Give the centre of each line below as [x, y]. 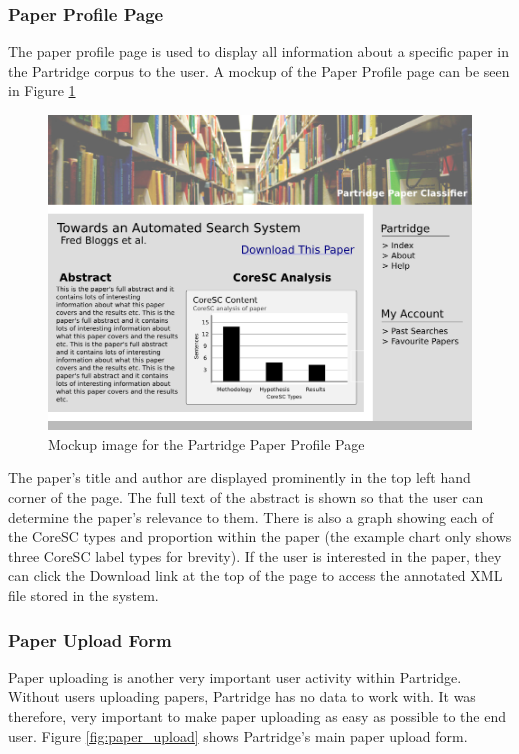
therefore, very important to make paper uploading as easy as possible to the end [257, 716]
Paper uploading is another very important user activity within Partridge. [235, 676]
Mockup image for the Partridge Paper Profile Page [206, 443]
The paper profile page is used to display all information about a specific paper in [259, 51]
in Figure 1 [42, 90]
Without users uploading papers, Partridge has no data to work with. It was [242, 696]
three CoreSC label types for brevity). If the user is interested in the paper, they [255, 555]
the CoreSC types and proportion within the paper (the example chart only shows [260, 536]
